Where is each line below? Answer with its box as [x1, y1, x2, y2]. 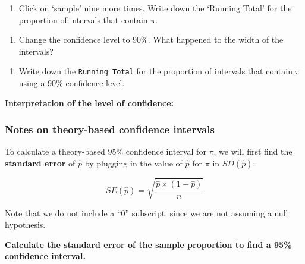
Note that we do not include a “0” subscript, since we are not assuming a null [5, 206, 288, 219]
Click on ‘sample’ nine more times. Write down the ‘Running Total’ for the [18, 2, 292, 14]
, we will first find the [213, 145, 293, 158]
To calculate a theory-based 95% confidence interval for [5, 145, 206, 158]
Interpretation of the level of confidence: [5, 96, 174, 109]
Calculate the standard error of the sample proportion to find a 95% [5, 238, 292, 250]
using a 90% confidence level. [18, 77, 125, 89]
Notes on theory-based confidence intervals [5, 122, 215, 137]
